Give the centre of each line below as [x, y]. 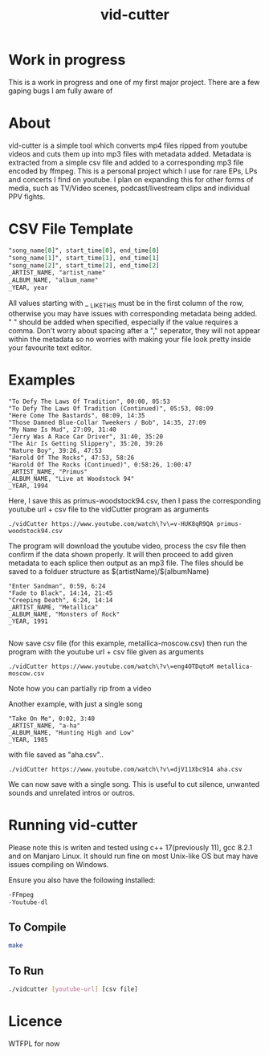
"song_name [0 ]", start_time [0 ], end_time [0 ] [84, 251]
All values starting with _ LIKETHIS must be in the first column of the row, [126, 304]
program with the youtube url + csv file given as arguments [106, 651]
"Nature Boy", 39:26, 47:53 [55, 450]
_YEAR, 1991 [28, 621]
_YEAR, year [28, 288]
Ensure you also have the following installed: [82, 880]
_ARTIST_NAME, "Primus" [48, 471]
